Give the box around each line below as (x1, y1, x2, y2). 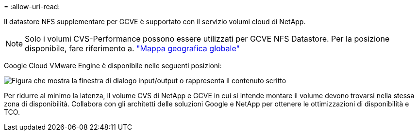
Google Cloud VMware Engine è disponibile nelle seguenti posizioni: (4, 61, 222, 70)
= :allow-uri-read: (4, 2, 60, 11)
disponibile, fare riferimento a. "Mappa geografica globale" (25, 44, 240, 53)
